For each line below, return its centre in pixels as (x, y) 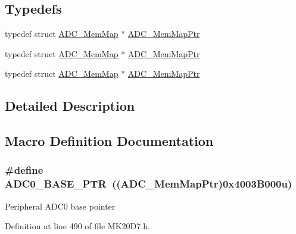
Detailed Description (70, 106)
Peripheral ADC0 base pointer (60, 206)
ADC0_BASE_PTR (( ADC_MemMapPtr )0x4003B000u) (149, 184)
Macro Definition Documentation (109, 141)
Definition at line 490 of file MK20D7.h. (77, 226)
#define (24, 170)
